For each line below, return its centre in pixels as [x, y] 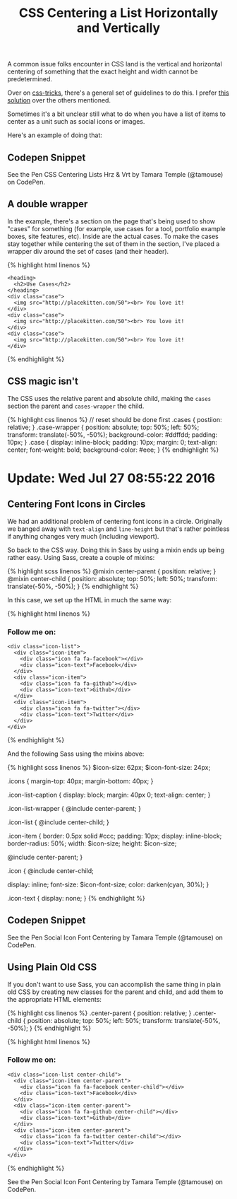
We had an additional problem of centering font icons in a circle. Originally [115, 521]
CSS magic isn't [43, 381]
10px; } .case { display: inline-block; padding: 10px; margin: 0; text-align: [112, 442]
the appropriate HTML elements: [55, 999]
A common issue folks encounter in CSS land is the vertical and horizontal [115, 64]
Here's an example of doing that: [55, 135]
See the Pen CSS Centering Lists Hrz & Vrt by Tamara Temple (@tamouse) [115, 174]
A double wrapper [48, 204]
